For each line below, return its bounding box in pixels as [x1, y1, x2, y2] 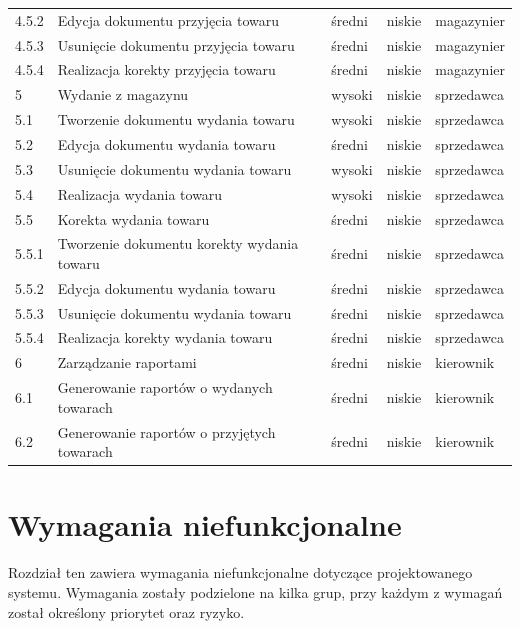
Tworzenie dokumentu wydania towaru [57, 109, 295, 130]
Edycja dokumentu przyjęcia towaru [57, 9, 279, 30]
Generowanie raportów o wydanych [57, 377, 273, 398]
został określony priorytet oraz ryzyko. [8, 601, 245, 622]
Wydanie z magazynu [57, 84, 189, 105]
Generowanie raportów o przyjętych [57, 421, 276, 442]
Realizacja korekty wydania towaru [57, 327, 273, 348]
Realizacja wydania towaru [57, 183, 223, 204]
